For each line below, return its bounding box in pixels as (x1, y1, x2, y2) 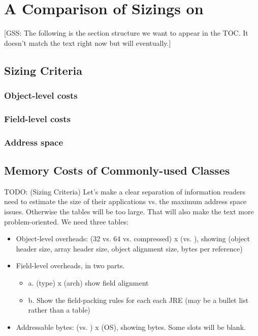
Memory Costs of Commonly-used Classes (4, 162, 230, 178)
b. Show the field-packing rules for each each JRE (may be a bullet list (28, 294, 249, 305)
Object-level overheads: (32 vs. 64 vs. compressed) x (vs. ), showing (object (16, 233, 250, 244)
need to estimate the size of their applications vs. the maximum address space (4, 196, 247, 207)
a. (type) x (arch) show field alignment (28, 277, 149, 288)
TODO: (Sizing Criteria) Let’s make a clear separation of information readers (4, 186, 245, 197)
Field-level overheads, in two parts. (16, 260, 125, 271)
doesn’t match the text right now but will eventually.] (4, 37, 171, 48)
